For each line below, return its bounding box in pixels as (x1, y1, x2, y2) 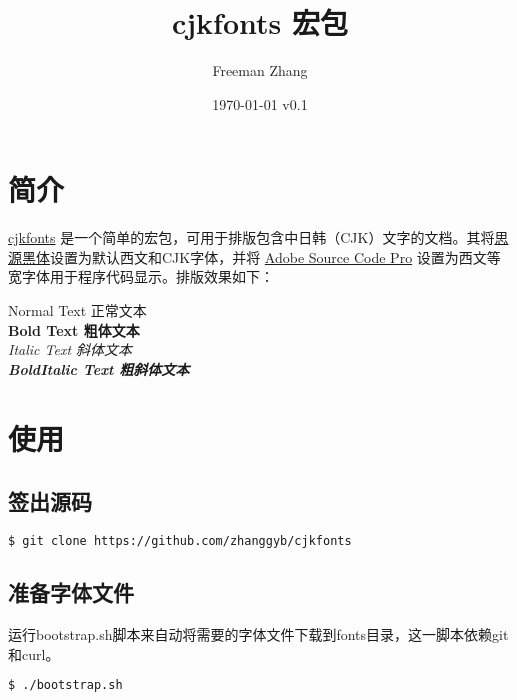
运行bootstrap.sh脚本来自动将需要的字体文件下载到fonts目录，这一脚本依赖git (8, 624, 509, 645)
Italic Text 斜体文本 (8, 339, 133, 360)
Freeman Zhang (212, 60, 308, 81)
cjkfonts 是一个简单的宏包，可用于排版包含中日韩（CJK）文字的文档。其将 (8, 227, 495, 248)
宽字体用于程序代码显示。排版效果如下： (8, 266, 274, 287)
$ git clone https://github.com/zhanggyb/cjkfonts (8, 533, 352, 548)
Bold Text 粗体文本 (8, 319, 140, 340)
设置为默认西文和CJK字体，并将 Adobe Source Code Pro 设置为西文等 (50, 246, 501, 267)
